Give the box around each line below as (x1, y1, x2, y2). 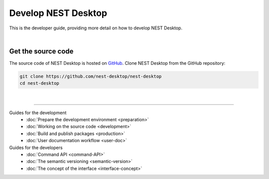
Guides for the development (9, 110, 67, 116)
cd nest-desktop (19, 80, 60, 86)
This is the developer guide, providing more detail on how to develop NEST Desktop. (9, 25, 183, 31)
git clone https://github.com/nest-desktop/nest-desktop (19, 73, 162, 79)
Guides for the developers (9, 145, 63, 151)
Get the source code (9, 47, 74, 55)
